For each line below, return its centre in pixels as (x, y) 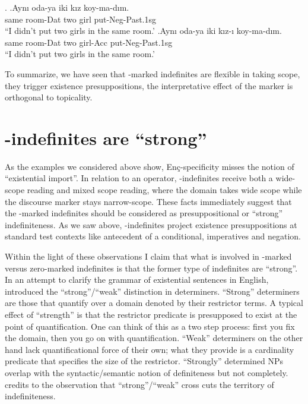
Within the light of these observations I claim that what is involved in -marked (148, 256)
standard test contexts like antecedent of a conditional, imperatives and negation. (153, 236)
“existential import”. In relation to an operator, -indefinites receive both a (139, 178)
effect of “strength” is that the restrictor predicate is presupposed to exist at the (151, 314)
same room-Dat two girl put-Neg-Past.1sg (80, 19)
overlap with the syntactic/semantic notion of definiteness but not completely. (147, 372)
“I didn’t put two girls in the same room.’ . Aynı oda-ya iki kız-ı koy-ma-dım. (143, 31)
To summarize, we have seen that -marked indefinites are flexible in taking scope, (153, 73)
